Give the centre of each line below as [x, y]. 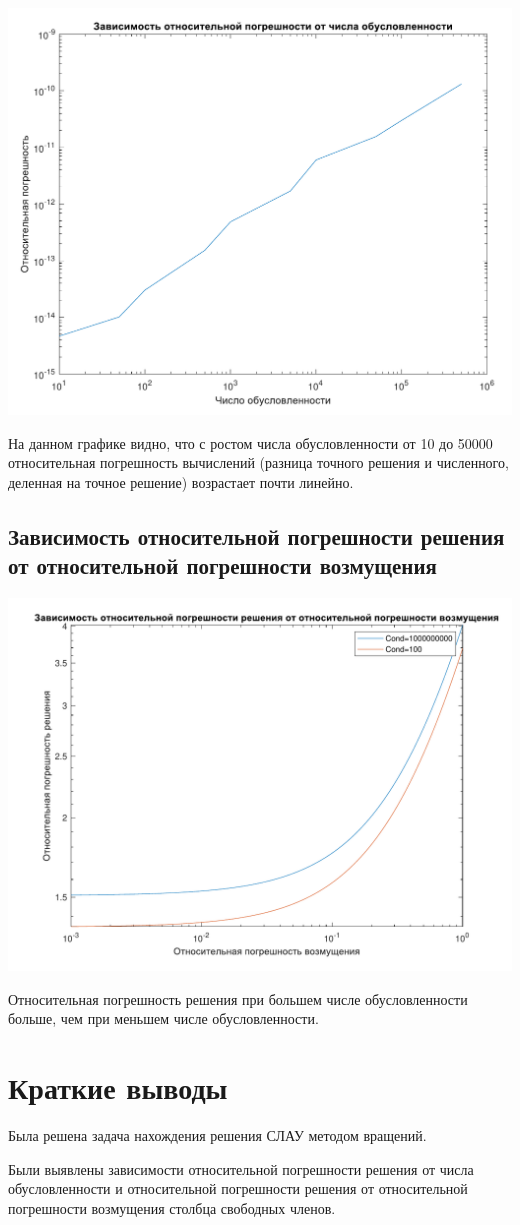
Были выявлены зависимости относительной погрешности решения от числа [241, 1168]
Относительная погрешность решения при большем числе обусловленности [238, 998]
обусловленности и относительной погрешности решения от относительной [238, 1188]
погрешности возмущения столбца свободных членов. [172, 1207]
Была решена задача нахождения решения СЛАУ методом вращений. [217, 1134]
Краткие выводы [118, 1087]
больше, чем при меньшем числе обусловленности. [163, 1018]
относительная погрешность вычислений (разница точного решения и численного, [258, 462]
